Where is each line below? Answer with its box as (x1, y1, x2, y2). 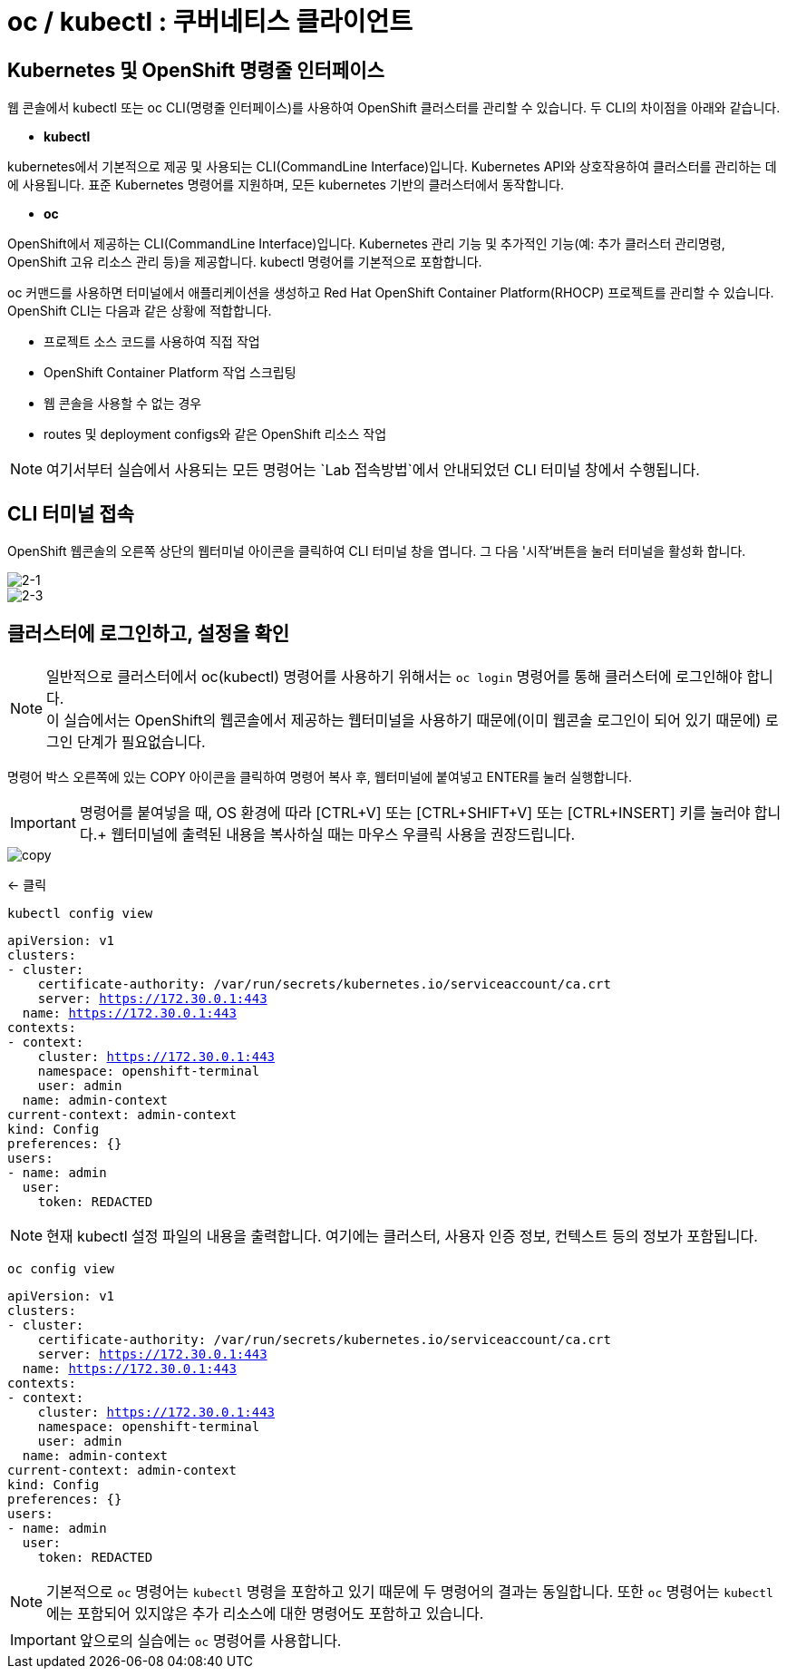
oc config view (7, 1261, 115, 1276)
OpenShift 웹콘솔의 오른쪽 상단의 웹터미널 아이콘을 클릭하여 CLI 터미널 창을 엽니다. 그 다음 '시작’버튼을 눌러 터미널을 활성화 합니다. (7, 543, 746, 560)
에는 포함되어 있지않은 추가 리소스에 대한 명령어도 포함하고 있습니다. (46, 1603, 484, 1622)
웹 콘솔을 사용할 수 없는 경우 (44, 395, 202, 412)
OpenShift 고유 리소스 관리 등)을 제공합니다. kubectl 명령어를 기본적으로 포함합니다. (7, 254, 482, 270)
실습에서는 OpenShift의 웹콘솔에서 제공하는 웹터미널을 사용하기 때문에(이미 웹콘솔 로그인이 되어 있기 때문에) (63, 710, 762, 729)
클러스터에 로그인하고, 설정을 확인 (7, 622, 290, 646)
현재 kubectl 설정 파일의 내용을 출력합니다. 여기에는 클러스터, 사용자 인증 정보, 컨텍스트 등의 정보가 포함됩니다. (46, 1226, 758, 1245)
